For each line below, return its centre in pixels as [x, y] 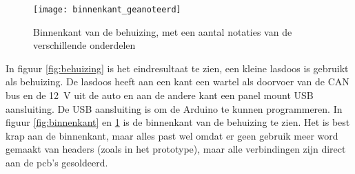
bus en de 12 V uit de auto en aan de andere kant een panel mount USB [160, 95]
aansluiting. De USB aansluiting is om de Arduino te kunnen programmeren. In [174, 108]
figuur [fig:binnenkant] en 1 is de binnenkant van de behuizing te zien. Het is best [178, 122]
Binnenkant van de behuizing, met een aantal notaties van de [163, 31]
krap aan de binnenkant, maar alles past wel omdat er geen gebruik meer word [172, 135]
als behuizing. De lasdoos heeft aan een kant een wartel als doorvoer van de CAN [177, 81]
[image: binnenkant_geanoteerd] [107, 10]
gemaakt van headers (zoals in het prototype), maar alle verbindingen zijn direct [176, 149]
